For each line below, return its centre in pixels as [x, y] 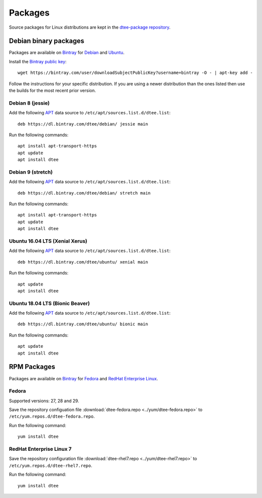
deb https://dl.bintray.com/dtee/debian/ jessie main [83, 124]
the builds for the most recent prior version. [53, 90]
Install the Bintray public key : [38, 61]
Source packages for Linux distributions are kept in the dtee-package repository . [90, 27]
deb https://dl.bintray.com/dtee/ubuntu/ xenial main [83, 262]
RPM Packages [32, 367]
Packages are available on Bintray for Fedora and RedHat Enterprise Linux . [83, 378]
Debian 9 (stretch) [31, 172]
